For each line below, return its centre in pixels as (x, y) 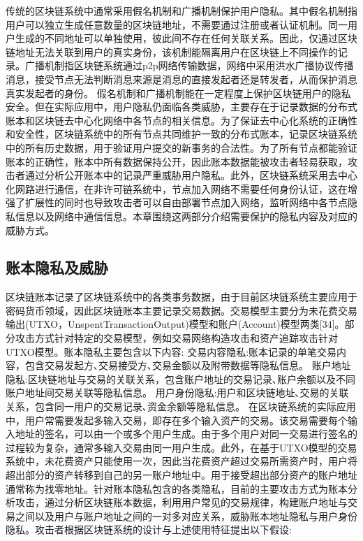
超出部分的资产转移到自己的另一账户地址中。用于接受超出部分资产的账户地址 (181, 475)
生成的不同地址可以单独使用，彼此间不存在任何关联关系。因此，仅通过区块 (186, 38)
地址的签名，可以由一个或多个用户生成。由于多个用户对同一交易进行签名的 (186, 434)
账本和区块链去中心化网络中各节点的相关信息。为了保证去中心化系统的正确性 (181, 120)
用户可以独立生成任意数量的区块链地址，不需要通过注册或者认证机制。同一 (177, 24)
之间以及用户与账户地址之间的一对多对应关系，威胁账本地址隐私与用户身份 (186, 515)
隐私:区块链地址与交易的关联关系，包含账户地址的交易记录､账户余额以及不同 (180, 378)
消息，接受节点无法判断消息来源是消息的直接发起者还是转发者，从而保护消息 (181, 79)
